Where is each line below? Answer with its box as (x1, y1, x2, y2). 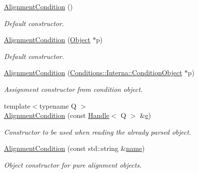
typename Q (39, 100, 77, 111)
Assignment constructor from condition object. (4, 84, 143, 94)
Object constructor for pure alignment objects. (4, 159, 142, 170)
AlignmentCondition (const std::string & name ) (4, 143, 145, 153)
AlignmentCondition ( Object (4, 34, 90, 45)
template (4, 100, 30, 111)
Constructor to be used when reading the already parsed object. (4, 126, 191, 137)
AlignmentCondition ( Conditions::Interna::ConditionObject (4, 67, 182, 78)
